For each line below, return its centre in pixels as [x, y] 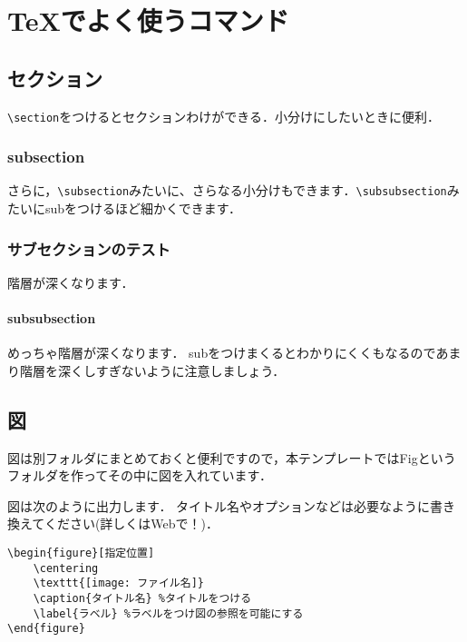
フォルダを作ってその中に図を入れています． [140, 475]
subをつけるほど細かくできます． [143, 208]
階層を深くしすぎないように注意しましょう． [152, 370]
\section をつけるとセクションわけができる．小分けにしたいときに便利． [224, 116]
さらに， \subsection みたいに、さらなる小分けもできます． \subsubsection [227, 190]
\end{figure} [46, 629]
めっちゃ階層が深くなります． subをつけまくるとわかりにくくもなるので [222, 353]
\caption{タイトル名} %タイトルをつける [142, 599]
